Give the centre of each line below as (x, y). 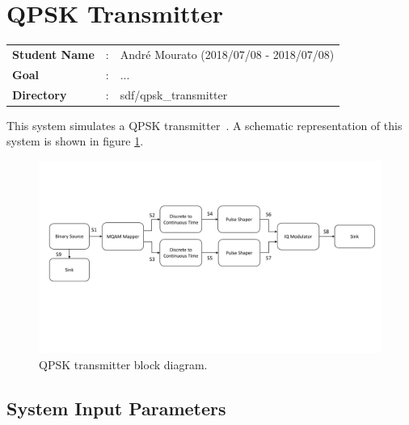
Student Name (53, 54)
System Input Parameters (116, 408)
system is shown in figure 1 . (75, 141)
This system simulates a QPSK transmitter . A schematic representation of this (204, 125)
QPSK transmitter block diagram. (123, 364)
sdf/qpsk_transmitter (174, 94)
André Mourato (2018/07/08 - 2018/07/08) (227, 54)
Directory (40, 94)
